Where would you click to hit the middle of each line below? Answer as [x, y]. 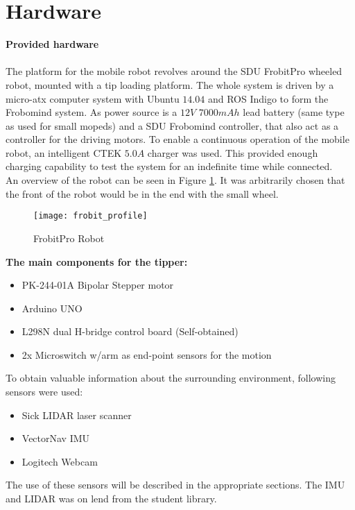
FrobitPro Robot [69, 238]
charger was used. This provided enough [233, 152]
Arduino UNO [52, 308]
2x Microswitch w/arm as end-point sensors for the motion [147, 354]
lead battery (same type [294, 112]
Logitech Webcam [60, 461]
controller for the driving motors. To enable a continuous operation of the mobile [177, 139]
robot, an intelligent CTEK [64, 152]
